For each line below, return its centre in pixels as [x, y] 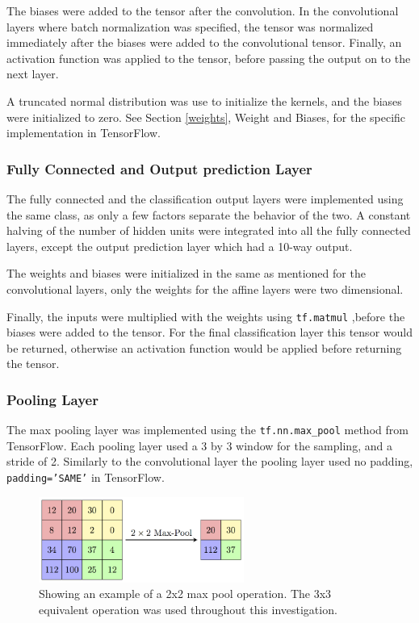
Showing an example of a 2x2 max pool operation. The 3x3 [185, 594]
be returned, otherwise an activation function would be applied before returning [204, 347]
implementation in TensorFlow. [84, 133]
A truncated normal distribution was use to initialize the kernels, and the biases [204, 100]
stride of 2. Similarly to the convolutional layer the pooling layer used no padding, [210, 461]
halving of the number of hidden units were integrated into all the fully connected [209, 230]
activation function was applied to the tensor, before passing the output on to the [209, 58]
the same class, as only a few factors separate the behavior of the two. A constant [209, 214]
